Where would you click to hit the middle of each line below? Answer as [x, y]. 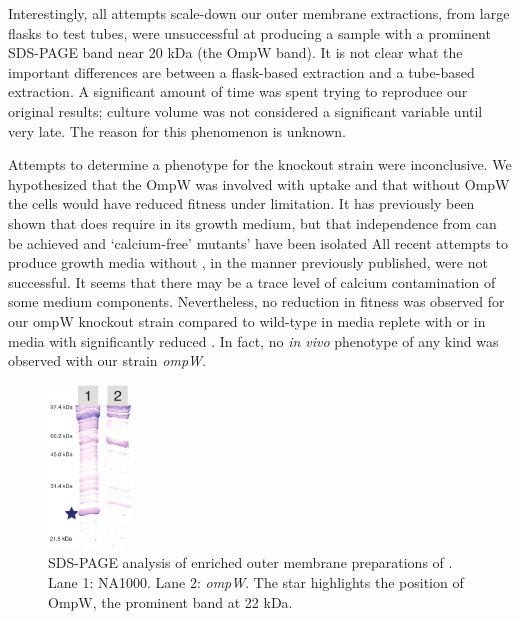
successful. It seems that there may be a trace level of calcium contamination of [252, 281]
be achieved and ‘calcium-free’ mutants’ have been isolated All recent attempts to [258, 242]
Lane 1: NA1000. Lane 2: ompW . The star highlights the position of [256, 582]
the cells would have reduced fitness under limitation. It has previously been [241, 203]
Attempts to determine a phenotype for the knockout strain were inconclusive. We [260, 164]
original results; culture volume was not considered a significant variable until [245, 110]
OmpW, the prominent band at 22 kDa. [170, 601]
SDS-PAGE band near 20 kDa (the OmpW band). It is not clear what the [235, 52]
